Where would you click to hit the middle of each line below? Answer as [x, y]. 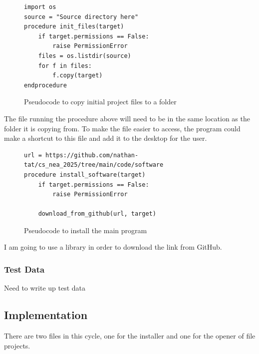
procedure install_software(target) [85, 175]
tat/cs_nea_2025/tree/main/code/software [94, 165]
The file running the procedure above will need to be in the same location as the [127, 118]
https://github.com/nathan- [92, 155]
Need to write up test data [45, 288]
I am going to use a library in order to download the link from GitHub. [113, 247]
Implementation [46, 315]
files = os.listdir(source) [85, 56]
